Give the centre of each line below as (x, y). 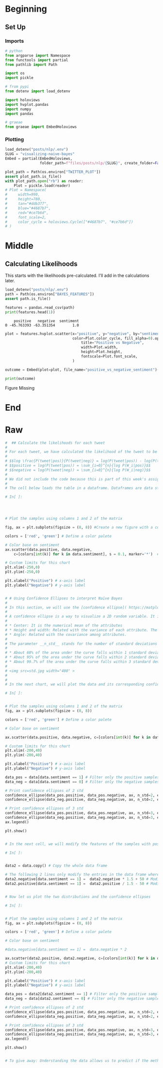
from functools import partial (37, 60)
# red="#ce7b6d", (27, 213)
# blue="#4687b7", (28, 208)
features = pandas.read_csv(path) (40, 307)
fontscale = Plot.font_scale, (109, 356)
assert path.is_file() (28, 299)
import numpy (18, 109)
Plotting (15, 139)
